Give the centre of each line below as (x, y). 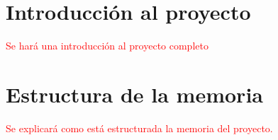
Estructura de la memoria (134, 94)
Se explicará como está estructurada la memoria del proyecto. (139, 128)
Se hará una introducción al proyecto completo (107, 46)
